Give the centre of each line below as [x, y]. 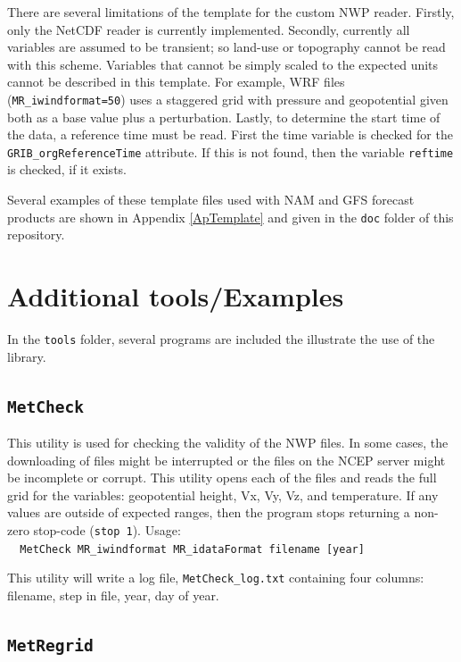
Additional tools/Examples [176, 296]
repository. [36, 235]
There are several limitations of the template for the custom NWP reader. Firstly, [231, 12]
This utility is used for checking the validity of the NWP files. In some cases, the [228, 443]
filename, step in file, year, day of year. [113, 595]
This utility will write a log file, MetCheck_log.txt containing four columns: [216, 578]
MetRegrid [50, 645]
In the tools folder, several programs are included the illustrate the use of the [221, 339]
